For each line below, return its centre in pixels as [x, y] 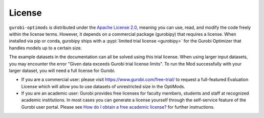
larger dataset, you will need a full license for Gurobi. [62, 71]
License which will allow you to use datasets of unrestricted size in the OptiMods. [103, 86]
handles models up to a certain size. [45, 48]
